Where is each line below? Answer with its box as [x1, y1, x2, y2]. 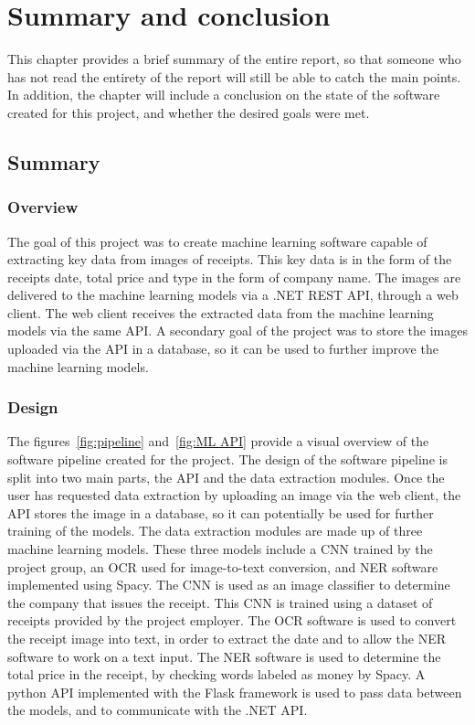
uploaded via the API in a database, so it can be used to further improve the [7, 339, 438, 358]
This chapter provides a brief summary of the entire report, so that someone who [7, 49, 461, 69]
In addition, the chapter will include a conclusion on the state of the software [7, 85, 440, 104]
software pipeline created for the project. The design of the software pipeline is [7, 450, 448, 469]
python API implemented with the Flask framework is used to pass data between [7, 682, 462, 701]
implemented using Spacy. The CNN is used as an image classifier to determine [7, 575, 450, 594]
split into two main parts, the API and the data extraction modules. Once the [7, 467, 445, 486]
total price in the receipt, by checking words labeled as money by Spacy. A [7, 665, 426, 684]
